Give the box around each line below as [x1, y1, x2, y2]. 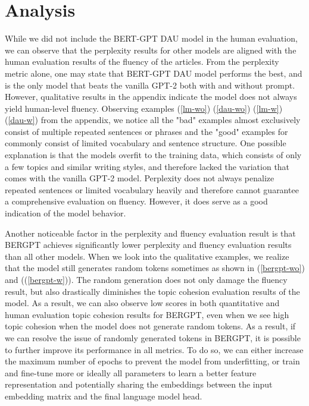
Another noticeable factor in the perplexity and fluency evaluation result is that [5, 226, 296, 239]
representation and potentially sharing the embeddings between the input [5, 378, 273, 391]
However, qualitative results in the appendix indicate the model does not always [5, 90, 297, 103]
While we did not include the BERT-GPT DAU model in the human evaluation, [5, 32, 298, 45]
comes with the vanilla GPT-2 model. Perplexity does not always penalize [5, 172, 274, 184]
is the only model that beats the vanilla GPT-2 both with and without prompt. [5, 78, 295, 91]
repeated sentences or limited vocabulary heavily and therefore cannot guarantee [5, 183, 299, 196]
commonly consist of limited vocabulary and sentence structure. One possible [5, 137, 286, 149]
